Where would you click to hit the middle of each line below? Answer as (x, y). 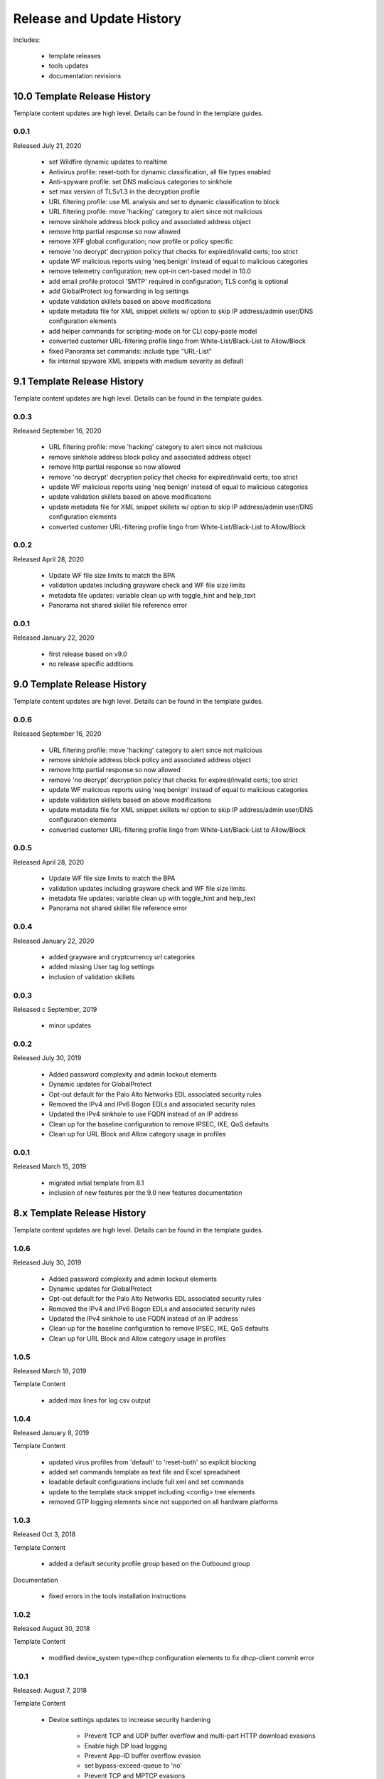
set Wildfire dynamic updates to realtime (108, 162)
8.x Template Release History (80, 1213)
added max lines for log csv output (100, 1400)
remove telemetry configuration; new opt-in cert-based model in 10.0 (150, 271)
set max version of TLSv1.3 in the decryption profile (124, 191)
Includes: (27, 40)
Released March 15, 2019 (50, 1166)
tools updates (69, 66)
